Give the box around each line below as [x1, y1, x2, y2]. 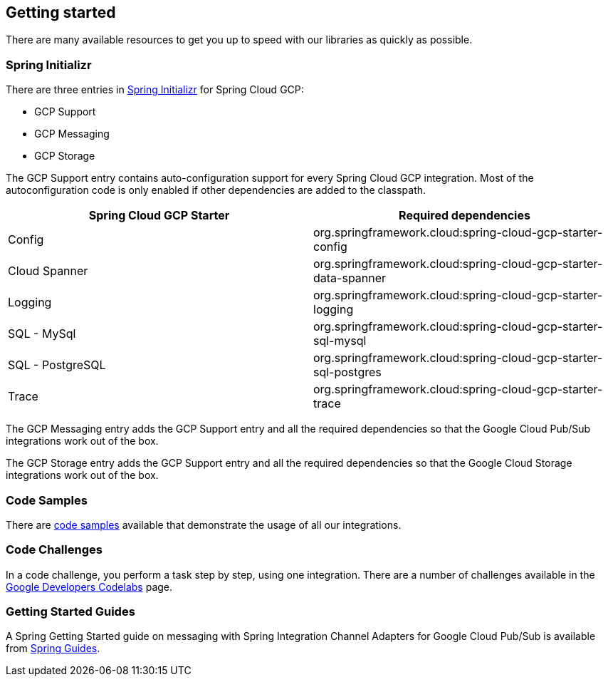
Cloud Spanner [8, 264, 88, 279]
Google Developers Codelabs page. [6, 580, 173, 593]
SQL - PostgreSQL [8, 358, 106, 373]
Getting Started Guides [6, 604, 135, 619]
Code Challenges [6, 542, 103, 557]
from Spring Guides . [6, 642, 100, 655]
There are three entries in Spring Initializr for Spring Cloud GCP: [6, 83, 304, 96]
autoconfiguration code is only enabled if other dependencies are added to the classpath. [6, 184, 426, 197]
